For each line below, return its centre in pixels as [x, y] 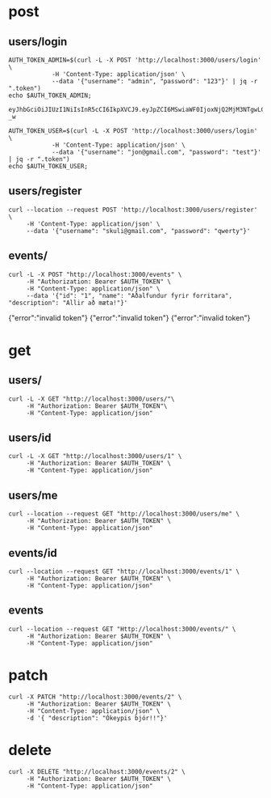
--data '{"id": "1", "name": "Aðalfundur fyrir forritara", [129, 295]
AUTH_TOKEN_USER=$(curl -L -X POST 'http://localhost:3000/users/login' [133, 131]
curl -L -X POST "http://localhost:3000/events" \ [95, 274]
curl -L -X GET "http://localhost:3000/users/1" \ [95, 456]
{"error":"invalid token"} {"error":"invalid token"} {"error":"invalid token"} [129, 317]
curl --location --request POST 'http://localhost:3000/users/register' [133, 210]
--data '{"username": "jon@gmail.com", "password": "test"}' [156, 152]
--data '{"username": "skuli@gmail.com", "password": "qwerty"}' [138, 231]
